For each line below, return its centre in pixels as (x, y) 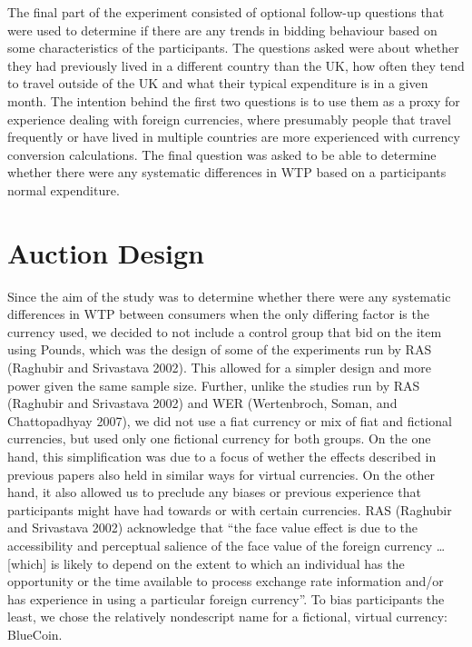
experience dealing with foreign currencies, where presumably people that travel (229, 119)
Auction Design (106, 252)
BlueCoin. (35, 634)
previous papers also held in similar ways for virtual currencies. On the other (221, 474)
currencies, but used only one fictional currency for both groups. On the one (219, 438)
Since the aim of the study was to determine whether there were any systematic (229, 296)
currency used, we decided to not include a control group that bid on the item (225, 331)
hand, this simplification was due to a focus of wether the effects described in (222, 456)
